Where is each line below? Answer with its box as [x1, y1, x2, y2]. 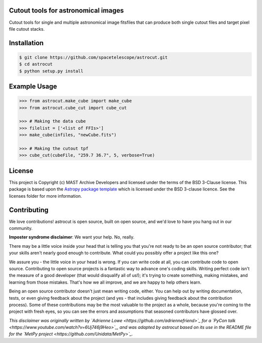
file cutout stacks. [9, 26, 45, 32]
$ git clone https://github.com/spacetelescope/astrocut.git [19, 54, 168, 60]
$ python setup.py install [19, 68, 83, 74]
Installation [9, 39, 44, 47]
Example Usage [9, 83, 57, 91]
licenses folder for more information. [9, 193, 82, 199]
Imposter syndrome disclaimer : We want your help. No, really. [9, 234, 135, 240]
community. [9, 225, 33, 231]
